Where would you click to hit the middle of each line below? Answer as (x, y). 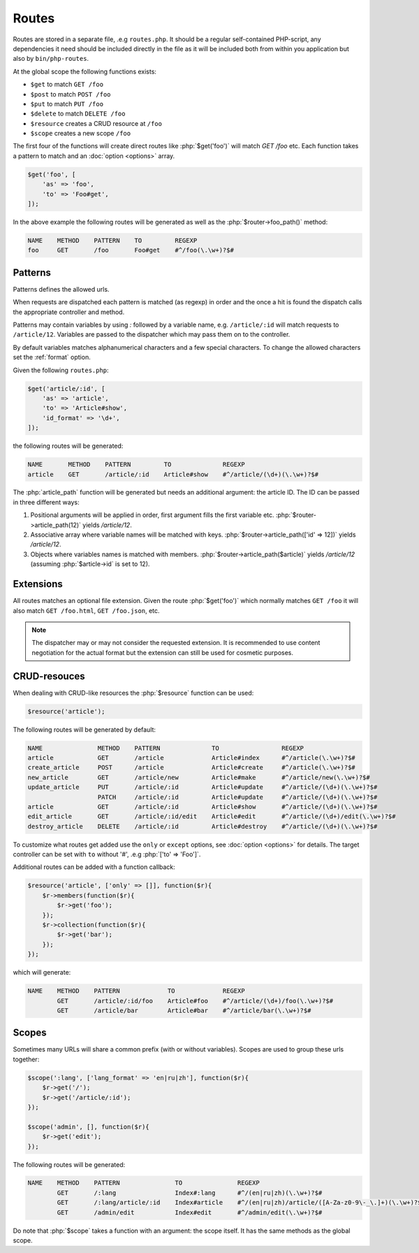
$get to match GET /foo (67, 85)
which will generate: (42, 972)
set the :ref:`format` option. (52, 358)
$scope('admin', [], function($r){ (88, 1127)
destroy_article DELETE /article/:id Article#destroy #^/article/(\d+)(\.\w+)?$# (203, 826)
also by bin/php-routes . (51, 59)
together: (26, 1059)
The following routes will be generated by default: (84, 729)
